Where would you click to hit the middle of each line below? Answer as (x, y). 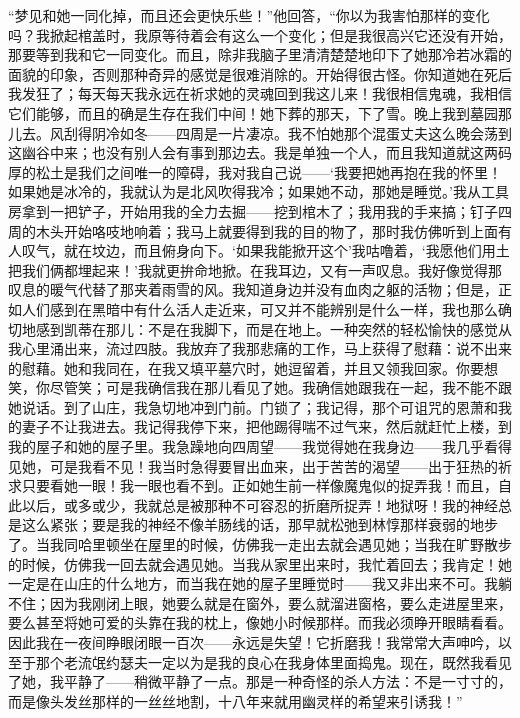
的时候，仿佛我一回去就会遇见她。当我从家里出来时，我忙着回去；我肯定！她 (260, 563)
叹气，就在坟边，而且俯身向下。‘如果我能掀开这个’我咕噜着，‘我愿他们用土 (265, 250)
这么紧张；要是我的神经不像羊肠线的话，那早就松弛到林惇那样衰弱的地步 (259, 524)
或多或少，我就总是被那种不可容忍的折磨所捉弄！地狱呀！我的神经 (280, 504)
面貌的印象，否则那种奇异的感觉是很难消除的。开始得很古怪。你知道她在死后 (260, 73)
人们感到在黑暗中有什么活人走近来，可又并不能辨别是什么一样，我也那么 (259, 308)
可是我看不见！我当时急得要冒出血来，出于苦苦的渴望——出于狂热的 (273, 465)
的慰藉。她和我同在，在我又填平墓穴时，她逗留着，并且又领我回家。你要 (246, 367)
